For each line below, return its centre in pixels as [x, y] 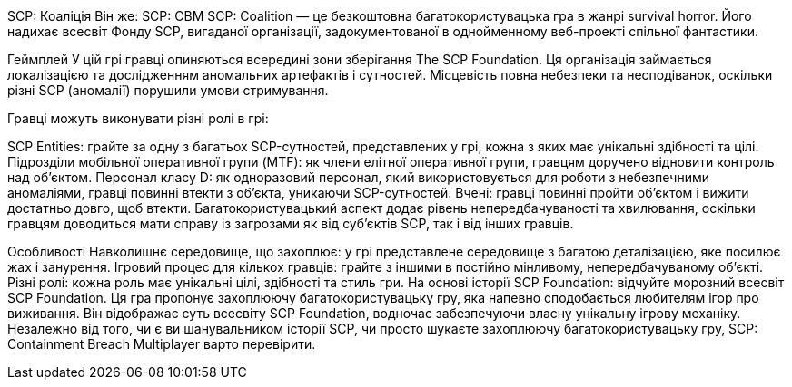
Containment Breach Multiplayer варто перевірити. [162, 344]
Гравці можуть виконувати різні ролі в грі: [138, 118]
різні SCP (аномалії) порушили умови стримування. [168, 90]
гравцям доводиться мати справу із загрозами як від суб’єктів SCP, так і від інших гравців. [291, 223]
